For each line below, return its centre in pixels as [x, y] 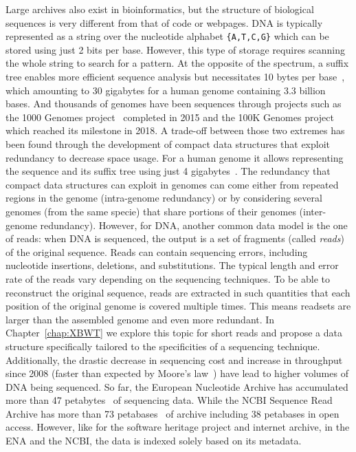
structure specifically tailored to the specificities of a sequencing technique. [163, 346]
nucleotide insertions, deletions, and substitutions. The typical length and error [172, 265]
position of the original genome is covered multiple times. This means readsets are [178, 306]
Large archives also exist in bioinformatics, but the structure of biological [160, 9]
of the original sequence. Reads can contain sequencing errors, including [157, 251]
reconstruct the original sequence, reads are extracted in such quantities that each [178, 292]
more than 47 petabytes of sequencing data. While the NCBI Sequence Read [169, 400]
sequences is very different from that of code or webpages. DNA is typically [164, 22]
